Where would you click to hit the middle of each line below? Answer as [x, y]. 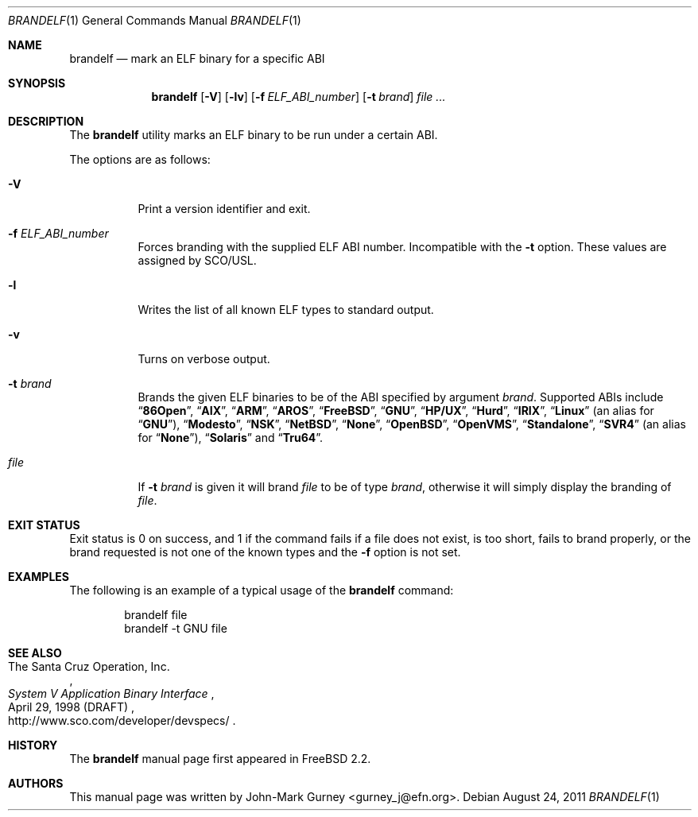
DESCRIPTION [46, 121]
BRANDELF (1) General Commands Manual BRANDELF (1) [155, 20]
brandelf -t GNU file [176, 628]
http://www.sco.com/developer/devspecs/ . [122, 720]
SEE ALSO [35, 653]
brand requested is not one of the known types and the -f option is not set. [265, 552]
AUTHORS [36, 783]
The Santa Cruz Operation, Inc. [89, 666]
